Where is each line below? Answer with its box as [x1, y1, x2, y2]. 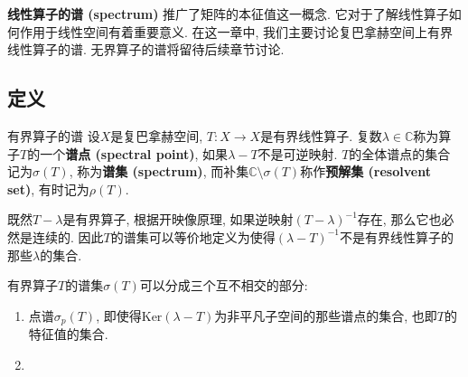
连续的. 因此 [32, 227, 104, 246]
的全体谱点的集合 [349, 144, 451, 163]
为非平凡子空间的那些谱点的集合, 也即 [214, 306, 437, 325]
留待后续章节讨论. [179, 40, 285, 59]
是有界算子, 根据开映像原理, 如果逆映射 [62, 210, 294, 229]
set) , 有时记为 [7, 179, 89, 198]
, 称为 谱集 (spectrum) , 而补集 [69, 162, 249, 181]
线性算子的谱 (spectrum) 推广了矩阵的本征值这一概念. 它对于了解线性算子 [7, 5, 449, 23]
